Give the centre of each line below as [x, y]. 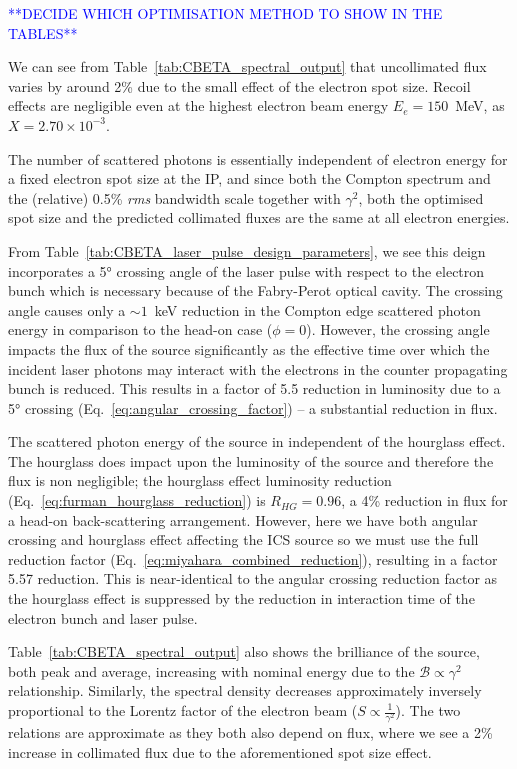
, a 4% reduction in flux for [424, 500]
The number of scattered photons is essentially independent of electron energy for [258, 158]
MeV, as [480, 105]
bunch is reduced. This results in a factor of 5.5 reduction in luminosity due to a [254, 388]
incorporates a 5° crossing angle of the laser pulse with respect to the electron [246, 270]
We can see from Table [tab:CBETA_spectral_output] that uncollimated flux [247, 66]
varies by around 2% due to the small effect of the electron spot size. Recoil [239, 85]
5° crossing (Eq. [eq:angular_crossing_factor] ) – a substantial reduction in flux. [253, 407]
